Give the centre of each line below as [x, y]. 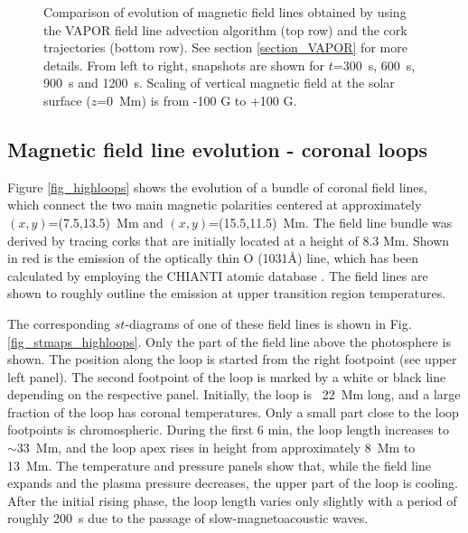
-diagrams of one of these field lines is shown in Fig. [268, 323]
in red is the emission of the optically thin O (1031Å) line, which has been [213, 258]
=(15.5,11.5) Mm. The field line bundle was [331, 222]
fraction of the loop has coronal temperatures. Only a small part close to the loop [233, 411]
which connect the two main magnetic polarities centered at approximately [215, 205]
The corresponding [59, 323]
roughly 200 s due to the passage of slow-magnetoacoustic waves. [188, 518]
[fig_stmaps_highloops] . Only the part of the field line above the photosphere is [229, 341]
